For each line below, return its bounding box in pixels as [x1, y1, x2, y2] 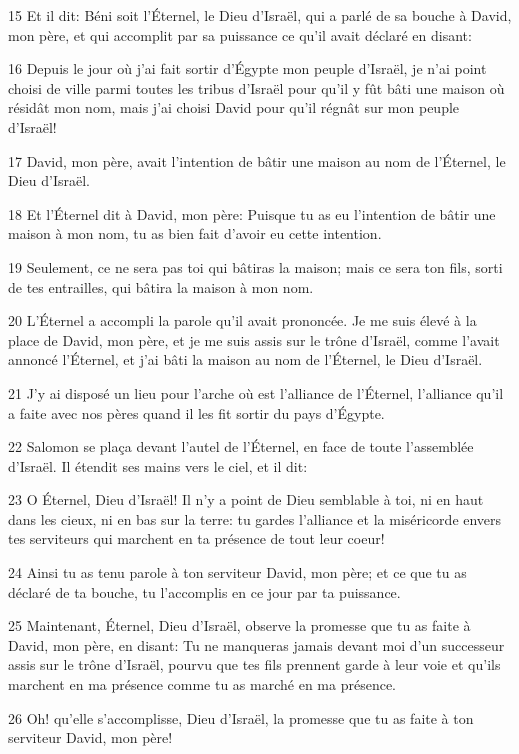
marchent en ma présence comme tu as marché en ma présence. [8, 674, 396, 695]
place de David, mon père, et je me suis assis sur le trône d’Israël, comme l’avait [8, 329, 500, 350]
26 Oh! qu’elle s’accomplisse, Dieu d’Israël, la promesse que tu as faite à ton [8, 707, 474, 728]
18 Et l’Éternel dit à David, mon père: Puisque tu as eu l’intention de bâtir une [8, 203, 496, 224]
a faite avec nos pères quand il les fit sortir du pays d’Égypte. [8, 402, 385, 423]
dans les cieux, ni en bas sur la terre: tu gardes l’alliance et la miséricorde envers [8, 508, 502, 529]
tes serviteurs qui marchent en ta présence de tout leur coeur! [8, 528, 385, 549]
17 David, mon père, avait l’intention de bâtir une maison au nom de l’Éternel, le [8, 150, 506, 171]
